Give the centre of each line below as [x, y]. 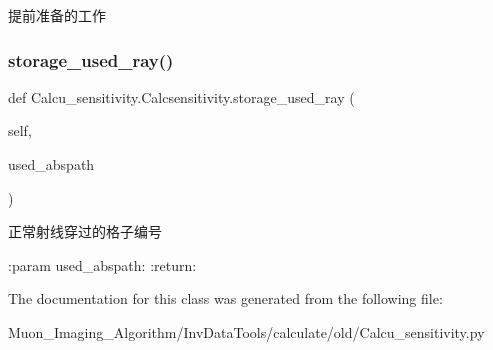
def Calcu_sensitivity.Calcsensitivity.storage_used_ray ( [181, 96]
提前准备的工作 [57, 15]
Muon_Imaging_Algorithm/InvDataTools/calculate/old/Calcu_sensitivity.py [246, 331]
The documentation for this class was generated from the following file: [225, 298]
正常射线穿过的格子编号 [85, 231]
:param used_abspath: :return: [102, 264]
